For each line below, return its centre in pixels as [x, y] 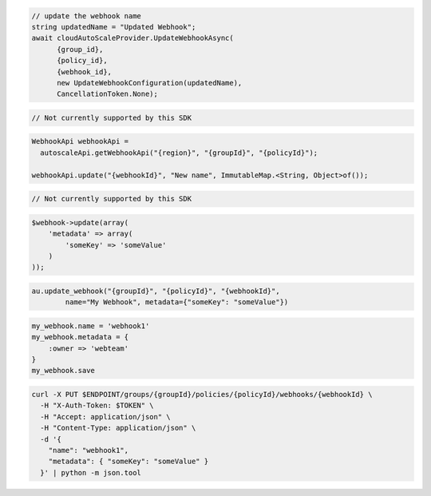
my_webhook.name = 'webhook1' [91, 326]
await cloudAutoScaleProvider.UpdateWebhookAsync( [133, 38]
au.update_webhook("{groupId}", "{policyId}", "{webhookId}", [156, 291]
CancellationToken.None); [108, 94]
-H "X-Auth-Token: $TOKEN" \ [97, 406]
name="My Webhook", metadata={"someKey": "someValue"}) [177, 302]
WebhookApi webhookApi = [80, 141]
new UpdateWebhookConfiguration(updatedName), [150, 83]
